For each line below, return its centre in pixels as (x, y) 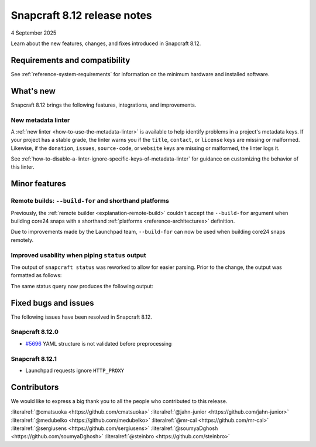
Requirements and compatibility (71, 60)
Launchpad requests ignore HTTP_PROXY (75, 370)
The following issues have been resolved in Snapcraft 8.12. (81, 317)
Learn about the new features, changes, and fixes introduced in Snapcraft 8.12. (106, 43)
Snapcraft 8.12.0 (35, 332)
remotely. (22, 240)
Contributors (35, 387)
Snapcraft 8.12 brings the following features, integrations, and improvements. (104, 105)
